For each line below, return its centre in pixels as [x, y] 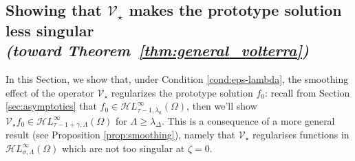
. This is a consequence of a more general [248, 120]
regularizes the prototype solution [182, 92]
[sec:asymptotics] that [51, 106]
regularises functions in [301, 135]
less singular [50, 30]
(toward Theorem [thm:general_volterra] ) [157, 50]
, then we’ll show [222, 106]
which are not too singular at [123, 148]
